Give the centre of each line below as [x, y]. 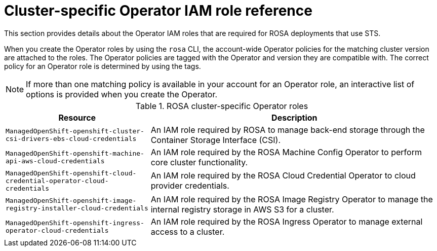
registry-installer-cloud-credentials [77, 208]
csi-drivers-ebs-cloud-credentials [71, 138]
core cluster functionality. [199, 162]
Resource [77, 117]
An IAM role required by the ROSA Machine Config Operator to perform [286, 152]
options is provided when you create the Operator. [122, 94]
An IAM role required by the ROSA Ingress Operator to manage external [287, 221]
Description [294, 117]
